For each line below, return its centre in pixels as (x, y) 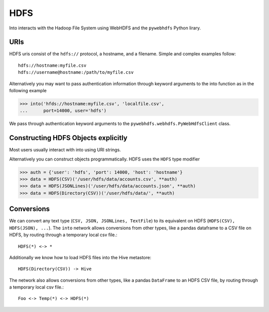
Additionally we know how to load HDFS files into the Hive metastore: (80, 257)
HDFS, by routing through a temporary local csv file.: (63, 235)
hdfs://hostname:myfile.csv (52, 65)
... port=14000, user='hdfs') (63, 111)
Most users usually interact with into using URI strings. (65, 150)
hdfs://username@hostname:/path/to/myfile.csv (76, 73)
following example (28, 91)
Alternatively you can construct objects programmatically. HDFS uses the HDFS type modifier (105, 159)
